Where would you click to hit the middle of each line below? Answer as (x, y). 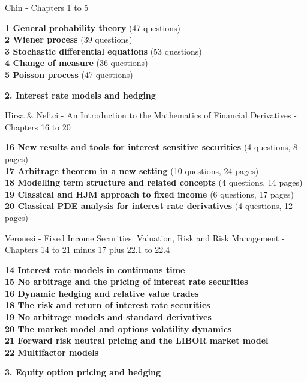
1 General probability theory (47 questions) (93, 27)
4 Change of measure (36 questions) (76, 63)
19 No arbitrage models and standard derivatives (108, 317)
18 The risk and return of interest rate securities (108, 305)
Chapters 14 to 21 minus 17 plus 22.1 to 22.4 (88, 250)
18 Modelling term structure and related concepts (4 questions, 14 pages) (154, 182)
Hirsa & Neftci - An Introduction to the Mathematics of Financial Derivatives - (151, 115)
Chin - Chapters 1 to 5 (47, 7)
